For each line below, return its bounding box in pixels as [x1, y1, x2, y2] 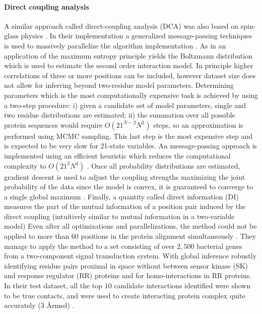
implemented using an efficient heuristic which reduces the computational [4, 150, 231, 161]
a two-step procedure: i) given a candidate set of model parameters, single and [4, 99, 246, 110]
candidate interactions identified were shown [114, 280, 251, 291]
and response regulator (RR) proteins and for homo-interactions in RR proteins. [4, 270, 252, 281]
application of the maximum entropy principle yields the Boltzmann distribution [4, 50, 252, 61]
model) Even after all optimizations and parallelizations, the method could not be [4, 221, 257, 231]
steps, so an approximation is [153, 119, 243, 130]
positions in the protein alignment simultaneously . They [81, 231, 256, 241]
